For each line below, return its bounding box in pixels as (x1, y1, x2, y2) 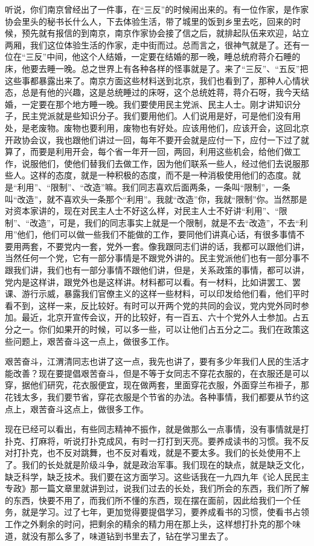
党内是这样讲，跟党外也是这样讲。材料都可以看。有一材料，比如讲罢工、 (5, 275, 292, 288)
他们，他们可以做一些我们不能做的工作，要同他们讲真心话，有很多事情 (17, 228, 296, 241)
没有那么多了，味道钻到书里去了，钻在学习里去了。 (30, 529, 233, 542)
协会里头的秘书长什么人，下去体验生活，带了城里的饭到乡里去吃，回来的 (5, 15, 292, 27)
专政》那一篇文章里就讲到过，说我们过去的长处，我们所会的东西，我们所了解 (5, 482, 309, 495)
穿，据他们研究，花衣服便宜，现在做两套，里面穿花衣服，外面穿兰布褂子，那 (5, 379, 309, 391)
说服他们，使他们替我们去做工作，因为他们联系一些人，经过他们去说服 (21, 157, 301, 169)
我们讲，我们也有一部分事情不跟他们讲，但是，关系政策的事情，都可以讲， (13, 264, 309, 276)
